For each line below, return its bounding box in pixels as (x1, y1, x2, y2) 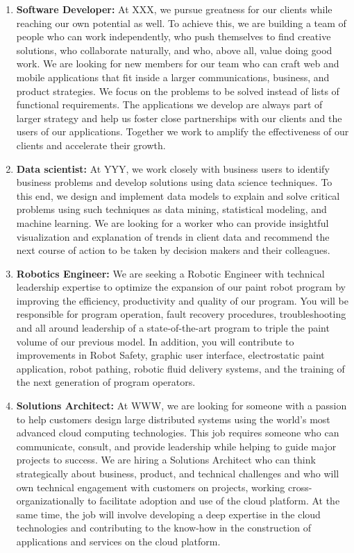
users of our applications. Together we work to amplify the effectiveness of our (16, 124, 349, 139)
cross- (287, 479, 312, 494)
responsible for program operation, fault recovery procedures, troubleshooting (16, 307, 346, 321)
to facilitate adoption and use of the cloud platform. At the (87, 493, 340, 508)
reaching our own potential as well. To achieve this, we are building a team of (16, 15, 346, 30)
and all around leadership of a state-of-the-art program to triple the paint (16, 321, 330, 335)
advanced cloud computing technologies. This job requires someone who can (16, 425, 339, 440)
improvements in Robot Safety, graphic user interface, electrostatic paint (16, 348, 325, 362)
